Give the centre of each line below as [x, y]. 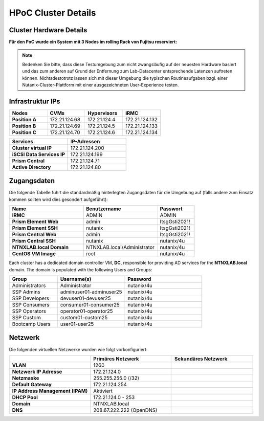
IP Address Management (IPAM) [50, 391]
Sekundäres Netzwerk [201, 358]
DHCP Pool [25, 397]
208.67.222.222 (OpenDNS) [125, 410]
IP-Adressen [85, 141]
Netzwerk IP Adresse [37, 372]
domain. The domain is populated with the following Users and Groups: [81, 269]
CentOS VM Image [34, 254]
